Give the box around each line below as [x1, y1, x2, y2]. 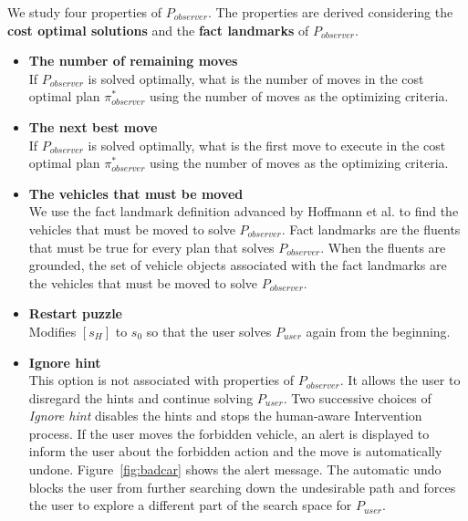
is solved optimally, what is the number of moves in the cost [88, 68, 424, 88]
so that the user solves [146, 321, 272, 340]
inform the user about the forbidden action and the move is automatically [28, 442, 442, 461]
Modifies [28, 321, 77, 340]
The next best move [28, 117, 158, 136]
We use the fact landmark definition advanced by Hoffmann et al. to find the [28, 202, 459, 221]
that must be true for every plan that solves [28, 237, 275, 256]
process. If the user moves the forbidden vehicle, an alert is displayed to [28, 423, 430, 443]
